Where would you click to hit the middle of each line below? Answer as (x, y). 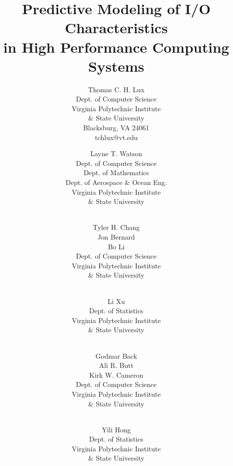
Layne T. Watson (116, 153)
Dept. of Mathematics (116, 172)
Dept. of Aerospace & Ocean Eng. (116, 182)
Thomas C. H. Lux (116, 89)
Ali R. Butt (116, 365)
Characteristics (116, 28)
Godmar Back (116, 355)
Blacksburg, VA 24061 (116, 128)
